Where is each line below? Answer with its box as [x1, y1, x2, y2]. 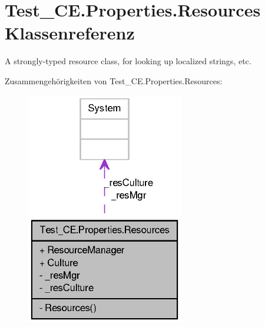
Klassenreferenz [5, 21, 135, 45]
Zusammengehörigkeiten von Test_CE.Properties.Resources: [5, 74, 223, 87]
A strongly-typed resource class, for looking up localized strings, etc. [5, 55, 251, 67]
